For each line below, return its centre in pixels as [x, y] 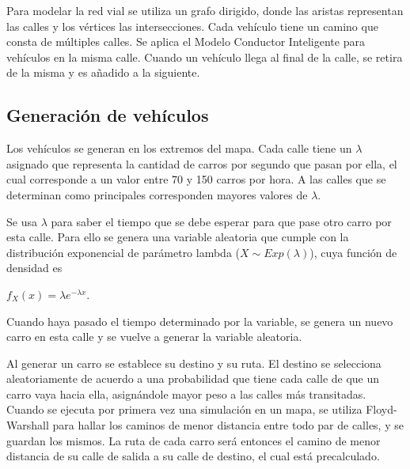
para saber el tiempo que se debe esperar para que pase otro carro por [221, 221]
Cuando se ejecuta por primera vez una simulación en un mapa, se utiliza [184, 409]
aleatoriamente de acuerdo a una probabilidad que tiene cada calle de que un [193, 378]
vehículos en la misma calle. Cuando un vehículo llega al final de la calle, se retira [205, 57]
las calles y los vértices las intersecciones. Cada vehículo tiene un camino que [192, 26]
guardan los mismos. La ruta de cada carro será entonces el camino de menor [194, 440]
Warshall [28, 425]
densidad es [34, 268]
